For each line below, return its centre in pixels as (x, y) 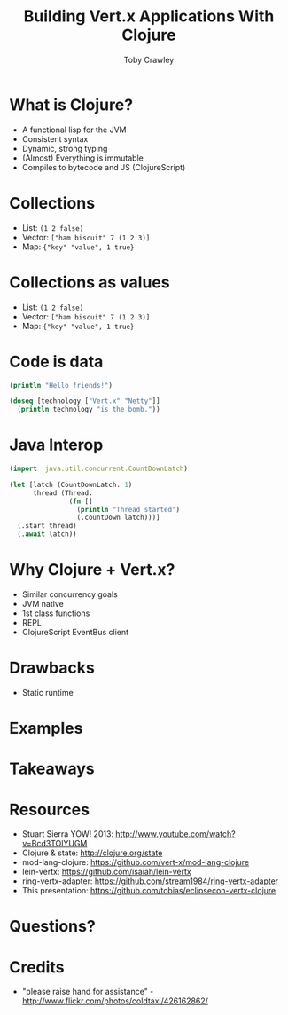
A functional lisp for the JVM (74, 130)
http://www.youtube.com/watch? (175, 834)
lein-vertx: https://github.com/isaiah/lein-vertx (107, 872)
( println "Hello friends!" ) (61, 385)
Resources (50, 810)
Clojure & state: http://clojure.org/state (92, 853)
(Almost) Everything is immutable (82, 158)
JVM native (43, 604)
